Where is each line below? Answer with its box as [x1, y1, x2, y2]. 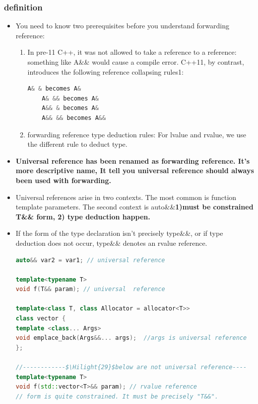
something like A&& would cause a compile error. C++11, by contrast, [27, 57, 244, 67]
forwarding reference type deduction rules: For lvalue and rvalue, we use [27, 129, 247, 139]
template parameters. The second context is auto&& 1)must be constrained [15, 202, 254, 212]
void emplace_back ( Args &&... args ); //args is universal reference [15, 334, 247, 342]
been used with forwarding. [15, 175, 112, 185]
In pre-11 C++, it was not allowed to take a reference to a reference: [27, 47, 237, 57]
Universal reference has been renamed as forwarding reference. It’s [15, 155, 250, 166]
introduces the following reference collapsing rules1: [27, 66, 184, 77]
